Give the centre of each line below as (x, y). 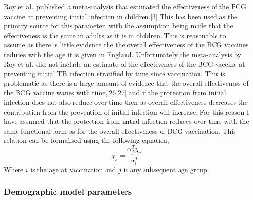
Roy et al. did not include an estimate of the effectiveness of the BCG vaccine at (125, 64)
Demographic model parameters (68, 191)
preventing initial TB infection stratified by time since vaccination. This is (115, 73)
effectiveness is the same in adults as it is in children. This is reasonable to (115, 35)
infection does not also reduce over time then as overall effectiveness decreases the (126, 102)
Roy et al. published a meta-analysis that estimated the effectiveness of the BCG (125, 6)
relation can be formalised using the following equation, (87, 140)
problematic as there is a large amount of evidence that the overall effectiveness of (126, 83)
